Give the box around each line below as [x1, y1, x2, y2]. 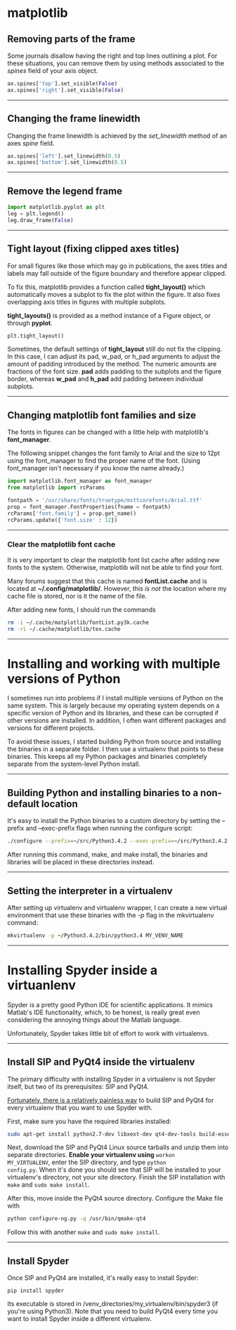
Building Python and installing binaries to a [7, 786, 199, 799]
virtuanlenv [7, 978, 76, 993]
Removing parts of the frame [7, 33, 136, 45]
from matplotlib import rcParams [7, 484, 105, 492]
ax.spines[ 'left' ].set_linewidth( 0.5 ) [7, 153, 121, 160]
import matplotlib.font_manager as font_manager [7, 478, 152, 485]
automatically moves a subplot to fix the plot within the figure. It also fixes [7, 290, 221, 298]
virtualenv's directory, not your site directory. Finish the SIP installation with [7, 1173, 225, 1182]
